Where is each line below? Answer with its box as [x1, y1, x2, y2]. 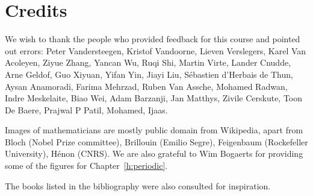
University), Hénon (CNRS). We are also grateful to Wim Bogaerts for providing [5, 147, 303, 160]
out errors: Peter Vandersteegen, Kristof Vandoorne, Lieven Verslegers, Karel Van [5, 44, 306, 57]
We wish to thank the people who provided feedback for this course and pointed [5, 33, 300, 45]
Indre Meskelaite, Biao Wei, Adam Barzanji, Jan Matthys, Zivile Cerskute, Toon [5, 92, 303, 104]
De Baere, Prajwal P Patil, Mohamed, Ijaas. [5, 103, 168, 116]
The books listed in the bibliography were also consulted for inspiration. [5, 179, 271, 192]
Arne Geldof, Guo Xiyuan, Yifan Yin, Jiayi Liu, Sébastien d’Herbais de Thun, [5, 68, 293, 80]
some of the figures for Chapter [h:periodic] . [5, 159, 168, 172]
